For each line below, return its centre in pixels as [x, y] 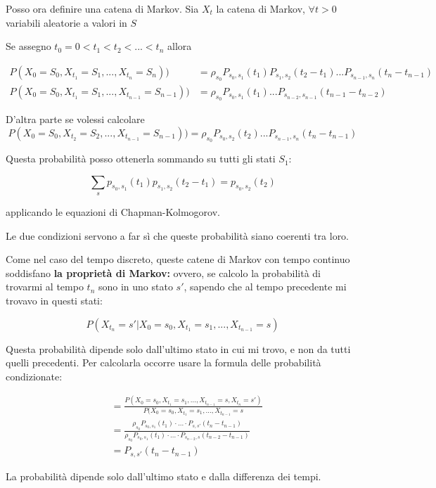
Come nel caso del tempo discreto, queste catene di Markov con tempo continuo [178, 259]
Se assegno [28, 46]
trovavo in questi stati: [54, 300]
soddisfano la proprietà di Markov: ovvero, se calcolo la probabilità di [163, 272]
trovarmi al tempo [45, 287]
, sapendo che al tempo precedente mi [265, 287]
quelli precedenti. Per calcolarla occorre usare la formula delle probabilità [163, 362]
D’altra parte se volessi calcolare [75, 119]
